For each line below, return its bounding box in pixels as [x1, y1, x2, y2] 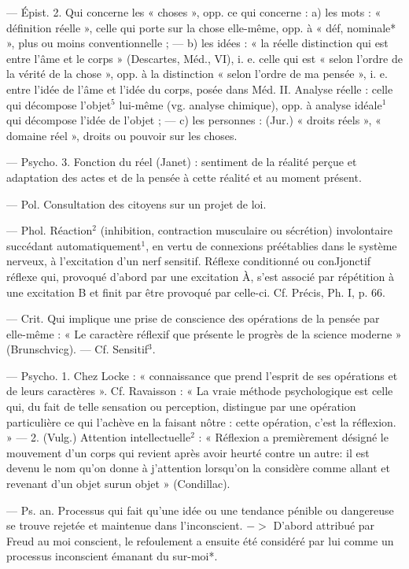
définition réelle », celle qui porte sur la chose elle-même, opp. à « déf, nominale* [6, 19, 396, 35]
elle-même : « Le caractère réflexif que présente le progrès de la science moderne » [6, 325, 402, 342]
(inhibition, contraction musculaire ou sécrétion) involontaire [100, 222, 392, 238]
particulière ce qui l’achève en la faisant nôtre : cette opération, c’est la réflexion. [6, 413, 396, 430]
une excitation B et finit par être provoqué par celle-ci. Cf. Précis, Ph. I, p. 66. [6, 283, 385, 300]
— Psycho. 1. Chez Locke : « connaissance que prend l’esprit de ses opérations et [6, 367, 398, 383]
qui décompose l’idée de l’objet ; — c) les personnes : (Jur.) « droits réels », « [6, 112, 381, 128]
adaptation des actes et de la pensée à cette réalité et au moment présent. [6, 168, 362, 185]
